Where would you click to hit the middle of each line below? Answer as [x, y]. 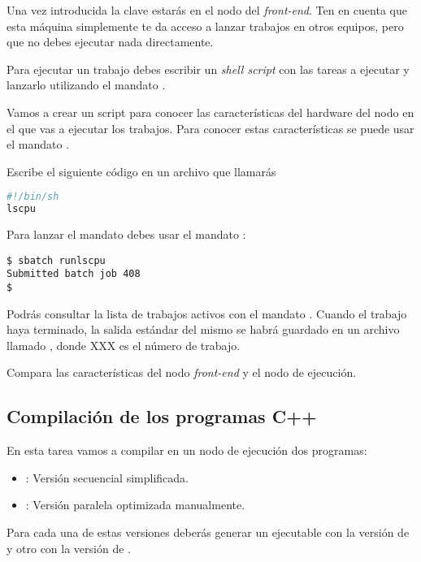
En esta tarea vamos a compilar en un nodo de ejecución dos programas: [187, 450]
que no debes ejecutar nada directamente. [110, 42]
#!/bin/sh [33, 197]
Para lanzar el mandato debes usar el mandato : [126, 234]
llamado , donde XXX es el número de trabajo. [124, 345]
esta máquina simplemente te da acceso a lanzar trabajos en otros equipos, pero [205, 26]
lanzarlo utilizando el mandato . [86, 85]
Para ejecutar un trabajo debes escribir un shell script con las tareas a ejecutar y [208, 69]
